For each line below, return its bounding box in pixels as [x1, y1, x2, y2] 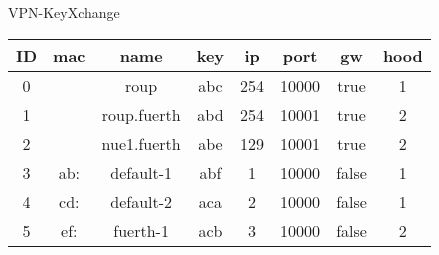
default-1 [110, 160, 173, 184]
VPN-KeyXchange [8, 2, 120, 22]
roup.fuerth [101, 102, 181, 126]
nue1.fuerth [101, 131, 181, 155]
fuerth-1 [113, 218, 169, 242]
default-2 [110, 189, 173, 213]
